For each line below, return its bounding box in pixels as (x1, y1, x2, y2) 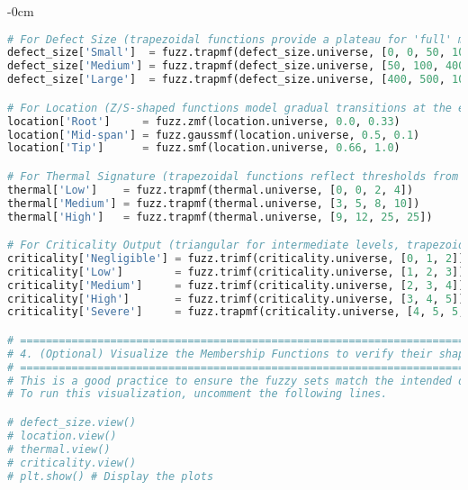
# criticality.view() (7, 456, 137, 469)
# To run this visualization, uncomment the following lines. (7, 387, 388, 401)
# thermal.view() (7, 442, 111, 456)
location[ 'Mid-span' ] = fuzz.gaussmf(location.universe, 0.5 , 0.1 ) (7, 128, 420, 141)
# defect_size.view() (7, 416, 137, 429)
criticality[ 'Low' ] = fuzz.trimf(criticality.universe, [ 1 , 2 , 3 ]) (7, 265, 465, 278)
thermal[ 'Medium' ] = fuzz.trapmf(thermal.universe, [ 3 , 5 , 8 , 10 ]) (7, 196, 420, 210)
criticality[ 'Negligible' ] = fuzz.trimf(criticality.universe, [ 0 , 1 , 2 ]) (7, 251, 465, 265)
